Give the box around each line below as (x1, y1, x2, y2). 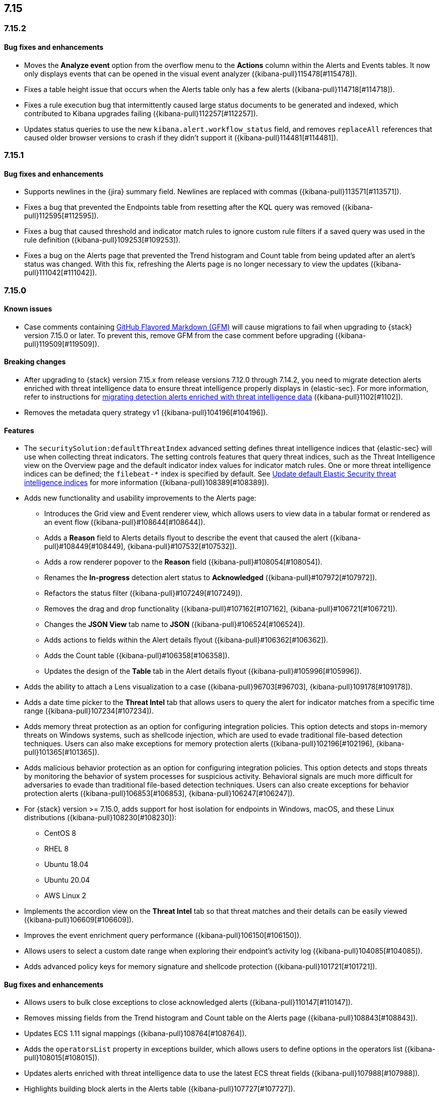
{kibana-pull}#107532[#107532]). (127, 542, 237, 551)
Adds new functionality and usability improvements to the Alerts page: (24, 494, 257, 503)
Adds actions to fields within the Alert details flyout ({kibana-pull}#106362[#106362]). (44, 636, 328, 645)
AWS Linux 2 (44, 891, 86, 900)
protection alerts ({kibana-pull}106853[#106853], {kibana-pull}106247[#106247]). (24, 789, 295, 798)
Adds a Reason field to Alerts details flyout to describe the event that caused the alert (44, 533, 328, 542)
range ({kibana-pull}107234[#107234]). (24, 707, 154, 716)
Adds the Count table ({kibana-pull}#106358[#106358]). (44, 651, 230, 660)
